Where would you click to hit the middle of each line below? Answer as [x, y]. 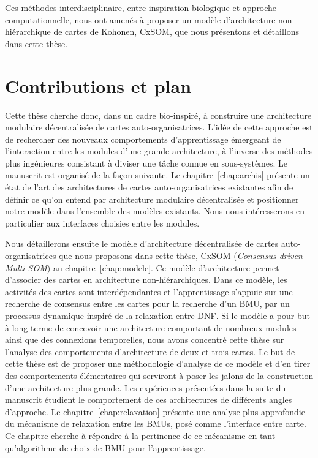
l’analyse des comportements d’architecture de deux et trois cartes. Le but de [150, 351]
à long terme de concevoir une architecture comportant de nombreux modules [151, 327]
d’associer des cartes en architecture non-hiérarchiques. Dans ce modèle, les [146, 280]
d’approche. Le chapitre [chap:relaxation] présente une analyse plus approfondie [155, 411]
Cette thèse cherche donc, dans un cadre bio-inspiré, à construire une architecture [158, 115]
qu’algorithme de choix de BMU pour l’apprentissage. [105, 447]
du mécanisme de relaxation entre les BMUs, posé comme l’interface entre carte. [156, 423]
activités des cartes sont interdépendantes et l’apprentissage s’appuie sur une [149, 291]
